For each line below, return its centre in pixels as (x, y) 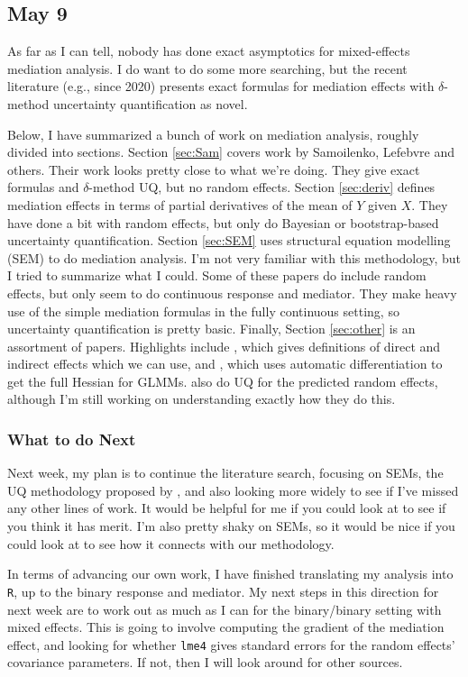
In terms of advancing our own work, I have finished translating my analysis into (230, 574)
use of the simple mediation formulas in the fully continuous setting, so (203, 311)
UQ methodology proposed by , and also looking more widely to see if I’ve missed (233, 490)
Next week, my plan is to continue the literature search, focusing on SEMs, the (225, 473)
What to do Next (72, 439)
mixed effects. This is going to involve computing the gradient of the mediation (226, 627)
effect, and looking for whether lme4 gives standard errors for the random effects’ (231, 644)
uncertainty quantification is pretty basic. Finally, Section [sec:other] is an (211, 329)
